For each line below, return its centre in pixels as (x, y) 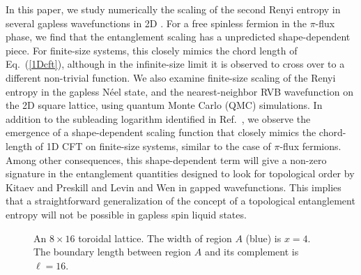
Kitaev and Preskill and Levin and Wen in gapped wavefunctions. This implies (174, 187)
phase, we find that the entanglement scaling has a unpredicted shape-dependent (178, 37)
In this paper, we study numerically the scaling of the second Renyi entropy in (173, 9)
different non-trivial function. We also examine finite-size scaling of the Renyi (171, 77)
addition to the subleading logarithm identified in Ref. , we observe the (158, 118)
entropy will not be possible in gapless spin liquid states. (126, 214)
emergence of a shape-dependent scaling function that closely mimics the (161, 132)
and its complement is (252, 252)
